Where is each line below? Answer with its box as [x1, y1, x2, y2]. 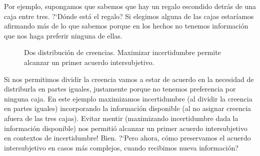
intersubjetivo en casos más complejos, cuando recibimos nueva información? [4, 142, 238, 152]
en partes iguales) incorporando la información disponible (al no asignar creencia [4, 103, 251, 113]
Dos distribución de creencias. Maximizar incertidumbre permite [24, 47, 221, 57]
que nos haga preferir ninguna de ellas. [4, 30, 122, 40]
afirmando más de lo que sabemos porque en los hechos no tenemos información [4, 20, 248, 31]
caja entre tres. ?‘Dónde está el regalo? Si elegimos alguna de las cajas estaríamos [4, 10, 254, 21]
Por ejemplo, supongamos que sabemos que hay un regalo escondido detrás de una [4, 1, 256, 11]
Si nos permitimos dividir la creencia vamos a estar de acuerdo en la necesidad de [4, 73, 254, 84]
